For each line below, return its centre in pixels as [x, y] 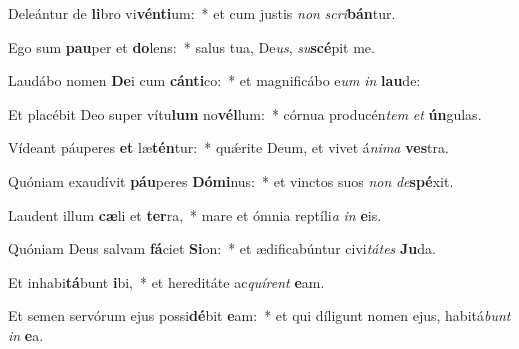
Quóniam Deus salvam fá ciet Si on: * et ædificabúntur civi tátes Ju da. [222, 248]
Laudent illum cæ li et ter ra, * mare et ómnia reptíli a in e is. [195, 214]
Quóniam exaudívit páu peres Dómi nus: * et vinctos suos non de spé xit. [231, 180]
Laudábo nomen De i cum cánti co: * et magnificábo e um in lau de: [214, 80]
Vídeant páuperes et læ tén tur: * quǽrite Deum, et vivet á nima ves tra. [228, 147]
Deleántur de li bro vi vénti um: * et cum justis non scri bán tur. [202, 13]
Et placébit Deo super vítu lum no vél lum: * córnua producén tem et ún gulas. [245, 113]
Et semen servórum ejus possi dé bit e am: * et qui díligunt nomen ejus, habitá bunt [259, 315]
